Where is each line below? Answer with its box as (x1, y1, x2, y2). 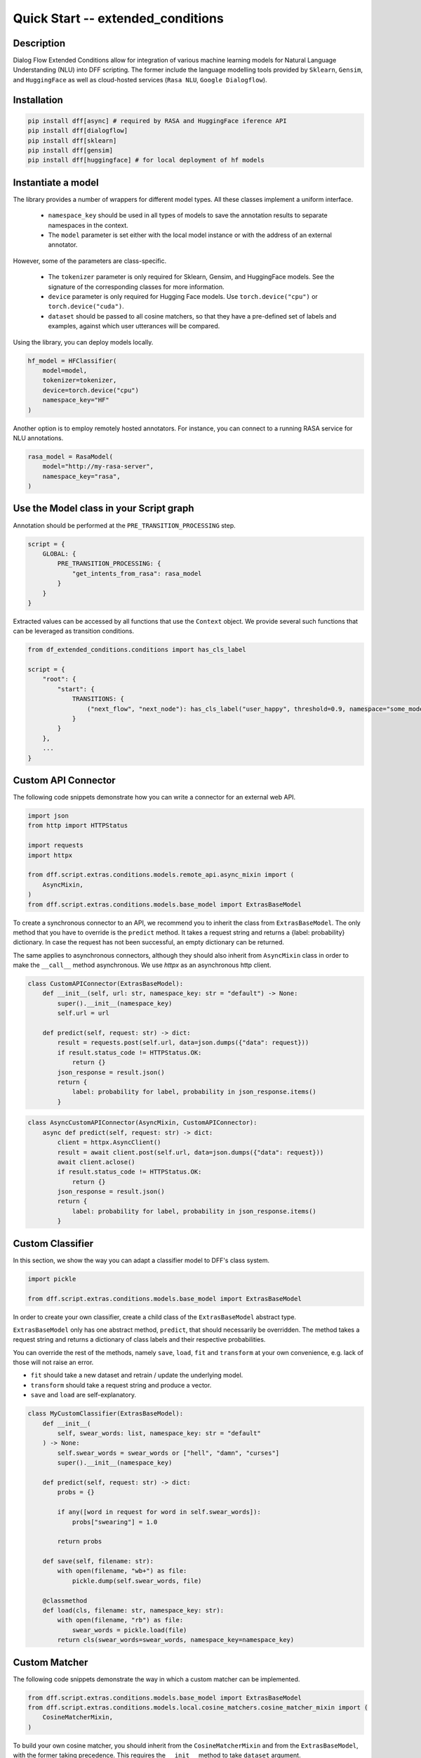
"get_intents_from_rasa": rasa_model (72, 570, 202, 577)
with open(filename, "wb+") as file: (57, 1567, 187, 1575)
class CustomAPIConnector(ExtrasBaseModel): (27, 980, 184, 988)
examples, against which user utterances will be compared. (48, 322, 220, 331)
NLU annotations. (13, 433, 64, 442)
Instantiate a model (13, 177, 99, 188)
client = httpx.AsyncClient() (57, 1138, 161, 1146)
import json (27, 812, 69, 820)
